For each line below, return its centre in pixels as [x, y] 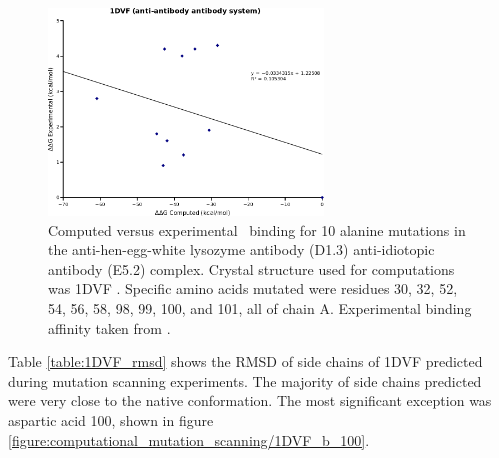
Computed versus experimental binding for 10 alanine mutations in [257, 229]
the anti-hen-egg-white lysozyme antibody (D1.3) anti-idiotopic [241, 249]
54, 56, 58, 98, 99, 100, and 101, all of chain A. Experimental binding [260, 307]
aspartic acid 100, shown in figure [111, 419]
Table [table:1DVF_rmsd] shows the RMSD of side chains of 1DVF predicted [245, 361]
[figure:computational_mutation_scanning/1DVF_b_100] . [189, 439]
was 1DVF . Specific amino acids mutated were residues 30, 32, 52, [253, 288]
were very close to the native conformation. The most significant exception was [250, 400]
